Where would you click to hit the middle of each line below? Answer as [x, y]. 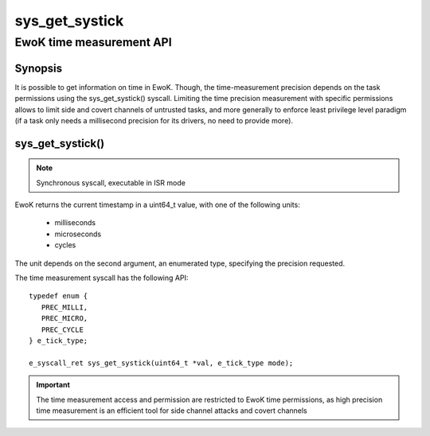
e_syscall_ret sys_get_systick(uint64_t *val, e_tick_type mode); [161, 363]
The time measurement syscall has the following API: [102, 278]
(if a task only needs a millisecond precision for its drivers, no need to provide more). [154, 120]
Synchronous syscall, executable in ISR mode [111, 182]
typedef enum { [59, 296]
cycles [65, 245]
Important [53, 385]
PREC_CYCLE [62, 329]
